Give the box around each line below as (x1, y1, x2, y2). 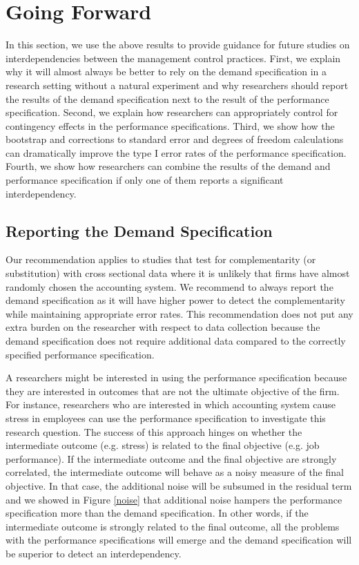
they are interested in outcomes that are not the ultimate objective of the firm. (6, 383, 340, 398)
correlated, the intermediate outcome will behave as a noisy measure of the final (6, 465, 344, 479)
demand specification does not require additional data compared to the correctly (6, 334, 346, 348)
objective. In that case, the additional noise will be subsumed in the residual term (6, 478, 352, 492)
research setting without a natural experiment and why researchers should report (6, 77, 349, 92)
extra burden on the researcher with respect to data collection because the (6, 320, 320, 334)
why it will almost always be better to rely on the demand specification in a (6, 64, 327, 79)
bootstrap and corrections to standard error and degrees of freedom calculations (6, 132, 344, 146)
